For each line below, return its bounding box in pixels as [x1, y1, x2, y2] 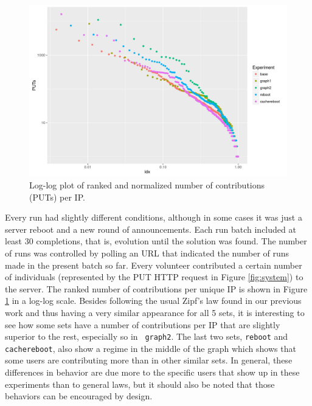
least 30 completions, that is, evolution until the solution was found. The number [5, 235, 307, 247]
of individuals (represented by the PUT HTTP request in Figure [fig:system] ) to [5, 270, 303, 283]
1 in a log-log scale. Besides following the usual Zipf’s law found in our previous [5, 294, 302, 307]
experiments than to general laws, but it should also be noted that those [5, 377, 275, 390]
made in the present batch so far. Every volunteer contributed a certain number [5, 258, 302, 271]
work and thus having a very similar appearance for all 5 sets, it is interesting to [5, 306, 305, 318]
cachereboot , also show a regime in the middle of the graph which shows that [5, 342, 296, 354]
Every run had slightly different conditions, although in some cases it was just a [5, 211, 302, 224]
